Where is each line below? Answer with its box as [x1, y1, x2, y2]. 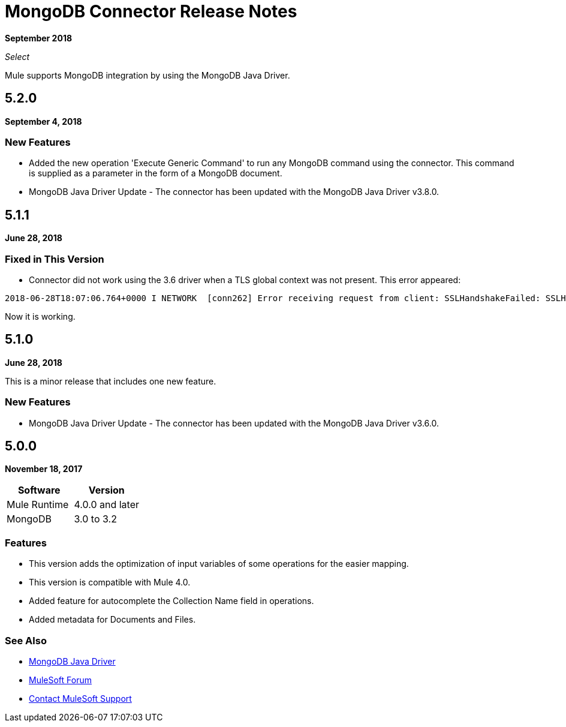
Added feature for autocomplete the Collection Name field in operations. [29, 596, 314, 606]
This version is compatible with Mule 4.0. [29, 577, 191, 588]
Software [17, 484, 61, 497]
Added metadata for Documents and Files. [29, 614, 196, 625]
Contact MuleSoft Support [29, 693, 132, 704]
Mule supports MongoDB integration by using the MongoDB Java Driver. [5, 70, 290, 80]
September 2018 [5, 32, 73, 43]
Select [5, 51, 30, 62]
